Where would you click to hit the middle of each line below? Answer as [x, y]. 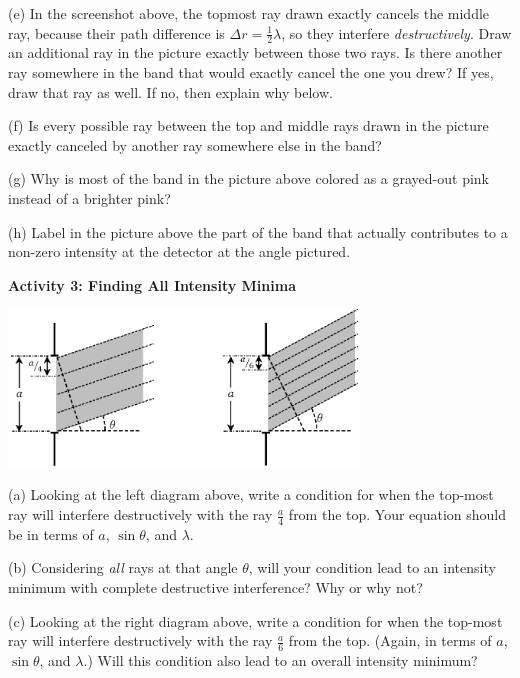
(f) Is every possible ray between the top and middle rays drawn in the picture [248, 125]
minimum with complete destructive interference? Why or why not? [215, 587]
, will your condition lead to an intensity [372, 567]
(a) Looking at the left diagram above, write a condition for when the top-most [251, 494]
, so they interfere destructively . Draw [396, 32]
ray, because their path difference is [116, 32]
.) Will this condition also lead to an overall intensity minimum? [280, 660]
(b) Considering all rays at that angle [123, 567]
